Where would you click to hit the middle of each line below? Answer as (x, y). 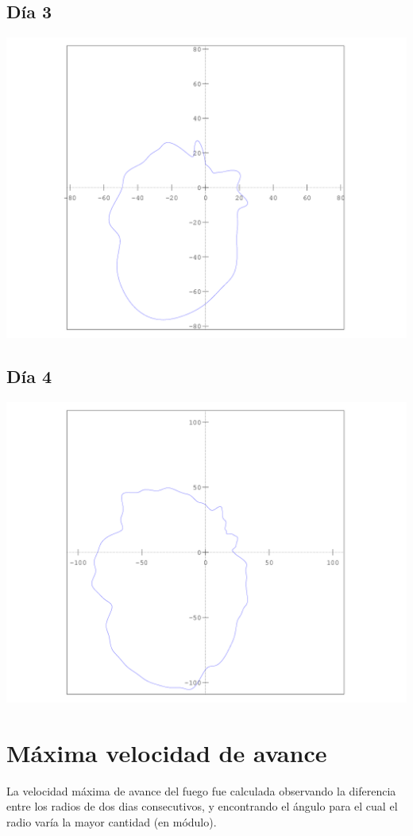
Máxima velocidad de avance (167, 752)
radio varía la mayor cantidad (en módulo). (112, 821)
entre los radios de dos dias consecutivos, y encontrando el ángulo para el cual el (202, 806)
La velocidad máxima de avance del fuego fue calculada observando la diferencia (201, 790)
